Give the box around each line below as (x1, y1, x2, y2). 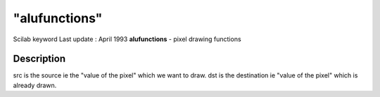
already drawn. (13, 81, 57, 89)
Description (13, 53, 66, 65)
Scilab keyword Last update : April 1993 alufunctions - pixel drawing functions (13, 35, 242, 43)
